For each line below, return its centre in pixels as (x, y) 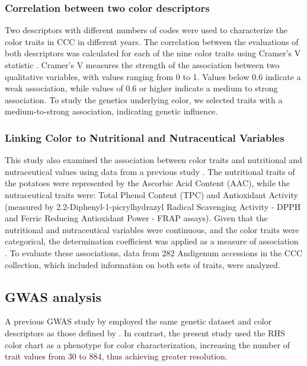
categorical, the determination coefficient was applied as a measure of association (152, 241)
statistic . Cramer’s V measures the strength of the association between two (142, 65)
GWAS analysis (53, 296)
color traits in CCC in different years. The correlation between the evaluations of (152, 41)
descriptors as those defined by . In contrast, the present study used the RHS (145, 332)
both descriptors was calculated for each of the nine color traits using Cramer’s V (153, 53)
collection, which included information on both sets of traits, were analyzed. (143, 264)
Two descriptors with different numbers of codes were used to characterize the (146, 30)
